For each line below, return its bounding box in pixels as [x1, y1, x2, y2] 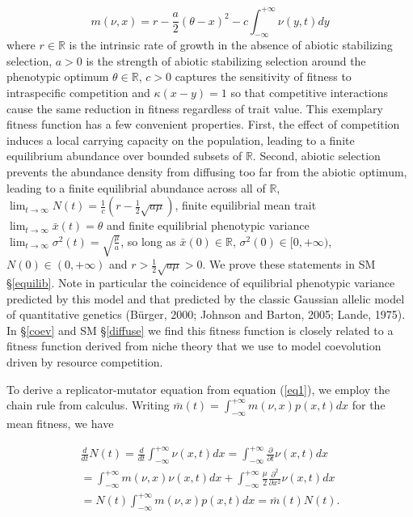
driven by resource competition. [6, 354, 163, 371]
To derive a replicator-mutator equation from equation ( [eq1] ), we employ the [6, 380, 390, 397]
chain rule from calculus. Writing [6, 396, 170, 413]
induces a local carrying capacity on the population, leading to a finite [6, 131, 355, 148]
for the [352, 396, 386, 413]
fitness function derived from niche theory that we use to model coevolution [6, 337, 381, 354]
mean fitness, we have [6, 415, 114, 431]
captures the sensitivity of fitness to [175, 68, 352, 85]
